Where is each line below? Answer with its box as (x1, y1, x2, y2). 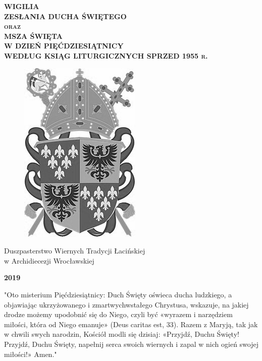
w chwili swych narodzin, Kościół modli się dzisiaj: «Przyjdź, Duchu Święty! (4, 329, 239, 339)
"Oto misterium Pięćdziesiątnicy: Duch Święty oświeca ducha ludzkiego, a (4, 289, 232, 299)
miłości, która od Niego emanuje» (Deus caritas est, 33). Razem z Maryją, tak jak (4, 319, 258, 329)
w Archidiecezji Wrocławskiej (4, 255, 94, 266)
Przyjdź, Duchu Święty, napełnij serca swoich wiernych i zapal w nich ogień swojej (4, 338, 258, 349)
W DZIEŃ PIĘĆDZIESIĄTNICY (4, 40, 124, 51)
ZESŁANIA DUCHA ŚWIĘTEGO (4, 11, 127, 21)
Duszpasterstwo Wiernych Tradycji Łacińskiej (4, 245, 145, 256)
